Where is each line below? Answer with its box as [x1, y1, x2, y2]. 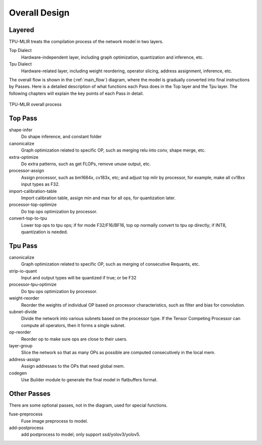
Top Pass [9, 114, 37, 122]
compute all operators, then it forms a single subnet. [21, 322, 126, 328]
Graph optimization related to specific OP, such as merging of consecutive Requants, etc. [21, 261, 200, 267]
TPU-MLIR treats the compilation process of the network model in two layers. [9, 39, 164, 45]
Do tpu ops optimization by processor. [21, 288, 98, 294]
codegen [9, 370, 27, 376]
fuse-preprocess [9, 411, 43, 417]
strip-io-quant [9, 268, 37, 274]
